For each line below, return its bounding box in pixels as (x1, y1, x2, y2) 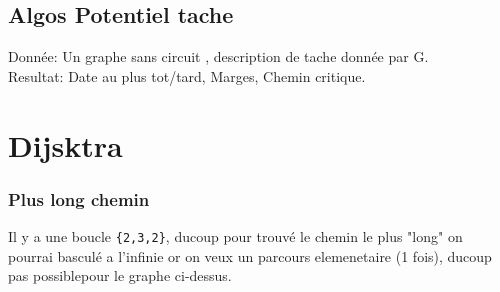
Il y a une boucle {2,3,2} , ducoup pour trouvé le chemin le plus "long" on (8, 225, 463, 246)
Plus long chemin (8, 186, 150, 211)
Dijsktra (8, 124, 123, 165)
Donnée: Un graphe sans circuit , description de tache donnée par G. (8, 46, 429, 67)
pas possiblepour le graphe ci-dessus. (8, 265, 232, 286)
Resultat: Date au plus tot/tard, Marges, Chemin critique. (8, 65, 366, 86)
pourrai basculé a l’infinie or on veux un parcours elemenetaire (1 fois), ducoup (8, 245, 492, 266)
